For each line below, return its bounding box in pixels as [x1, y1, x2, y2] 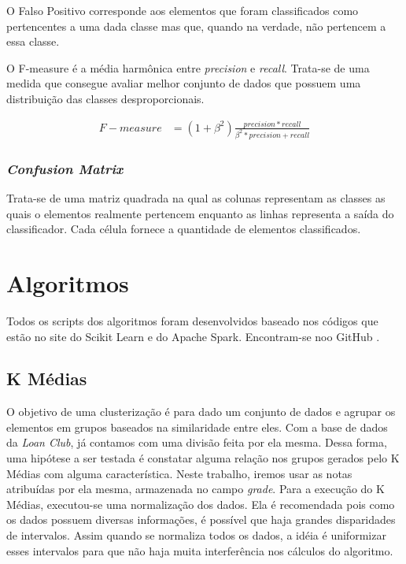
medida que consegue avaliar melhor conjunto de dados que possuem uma [6, 75, 361, 91]
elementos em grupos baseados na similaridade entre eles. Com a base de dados [6, 418, 388, 435]
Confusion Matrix [6, 158, 124, 178]
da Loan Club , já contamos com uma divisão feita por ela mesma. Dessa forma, [6, 434, 387, 451]
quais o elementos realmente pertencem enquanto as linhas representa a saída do [6, 205, 394, 221]
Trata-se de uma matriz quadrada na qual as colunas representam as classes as [6, 190, 386, 206]
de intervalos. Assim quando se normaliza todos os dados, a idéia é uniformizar [6, 527, 386, 544]
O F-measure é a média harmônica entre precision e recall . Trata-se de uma [6, 59, 370, 76]
